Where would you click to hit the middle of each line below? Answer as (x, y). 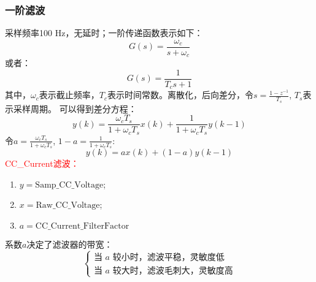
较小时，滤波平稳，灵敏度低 (168, 257)
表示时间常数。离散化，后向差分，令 (180, 95)
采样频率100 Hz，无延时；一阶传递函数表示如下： (104, 33)
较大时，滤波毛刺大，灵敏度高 (173, 271)
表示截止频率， (69, 95)
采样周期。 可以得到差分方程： (75, 108)
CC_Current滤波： (42, 163)
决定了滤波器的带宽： (70, 244)
